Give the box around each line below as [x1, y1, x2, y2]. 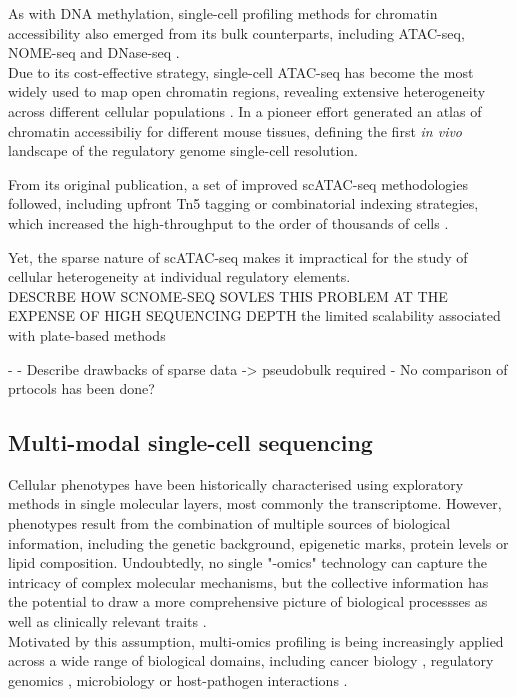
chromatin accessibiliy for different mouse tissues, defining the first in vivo [8, 120, 463, 141]
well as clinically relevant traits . [8, 611, 207, 632]
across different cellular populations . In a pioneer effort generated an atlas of [8, 100, 482, 121]
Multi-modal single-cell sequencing [8, 427, 373, 458]
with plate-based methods [8, 324, 166, 345]
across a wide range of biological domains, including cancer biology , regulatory [8, 650, 494, 671]
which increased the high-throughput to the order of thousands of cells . [8, 212, 449, 233]
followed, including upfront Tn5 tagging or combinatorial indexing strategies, [8, 193, 479, 214]
